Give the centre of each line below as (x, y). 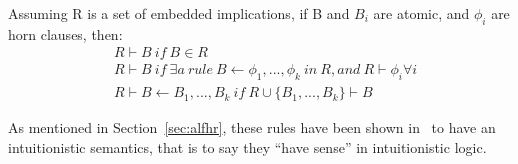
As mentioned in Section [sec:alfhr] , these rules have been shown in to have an (252, 127)
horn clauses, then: (65, 33)
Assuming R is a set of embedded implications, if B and (179, 13)
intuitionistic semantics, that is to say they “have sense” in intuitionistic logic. (247, 146)
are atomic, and (421, 13)
